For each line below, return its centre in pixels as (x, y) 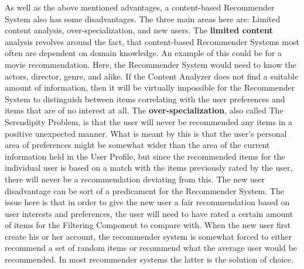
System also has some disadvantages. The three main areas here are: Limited (143, 18)
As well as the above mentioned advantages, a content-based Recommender (140, 7)
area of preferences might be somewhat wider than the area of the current (137, 145)
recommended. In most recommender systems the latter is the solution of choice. (149, 259)
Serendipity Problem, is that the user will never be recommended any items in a (148, 121)
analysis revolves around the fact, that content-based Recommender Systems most (152, 41)
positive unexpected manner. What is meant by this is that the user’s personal (146, 133)
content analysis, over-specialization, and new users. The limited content (139, 30)
